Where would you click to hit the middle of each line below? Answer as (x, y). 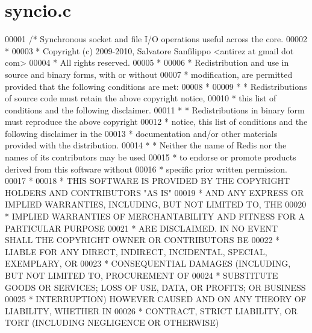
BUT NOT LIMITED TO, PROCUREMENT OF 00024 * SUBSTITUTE (142, 275)
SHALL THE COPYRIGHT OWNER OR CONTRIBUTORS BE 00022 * (142, 240)
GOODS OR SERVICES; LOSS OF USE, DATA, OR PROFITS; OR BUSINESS (155, 287)
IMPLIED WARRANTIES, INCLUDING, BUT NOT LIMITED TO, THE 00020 (156, 204)
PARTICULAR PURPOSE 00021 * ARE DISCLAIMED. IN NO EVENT (142, 228)
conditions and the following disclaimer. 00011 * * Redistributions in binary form (155, 109)
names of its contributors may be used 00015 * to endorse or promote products (151, 157)
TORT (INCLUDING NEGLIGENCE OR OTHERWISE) (112, 322)
